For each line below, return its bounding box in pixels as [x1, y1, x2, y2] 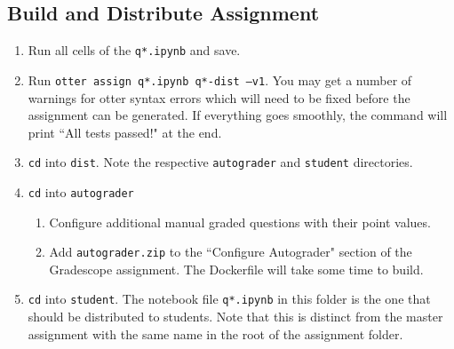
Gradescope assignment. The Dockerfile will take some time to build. [49, 259, 424, 278]
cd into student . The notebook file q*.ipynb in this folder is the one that [28, 290, 431, 308]
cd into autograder [28, 182, 134, 201]
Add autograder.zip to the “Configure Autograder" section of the [49, 242, 412, 261]
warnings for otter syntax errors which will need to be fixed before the [28, 88, 410, 107]
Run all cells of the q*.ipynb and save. [28, 41, 241, 59]
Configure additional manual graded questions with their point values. [49, 212, 431, 231]
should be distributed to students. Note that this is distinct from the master [28, 307, 443, 326]
